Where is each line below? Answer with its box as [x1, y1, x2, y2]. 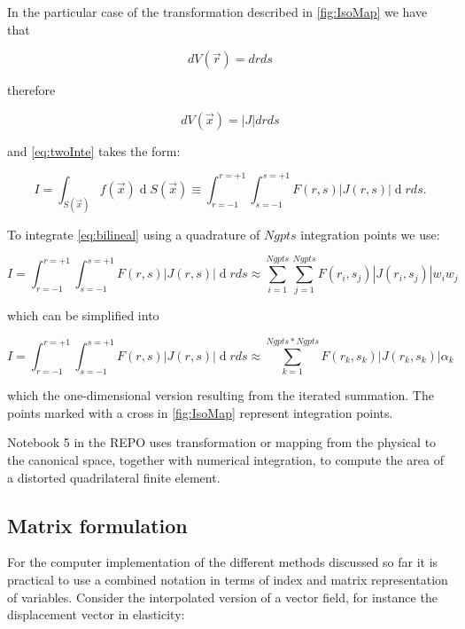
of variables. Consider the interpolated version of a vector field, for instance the [7, 587, 438, 606]
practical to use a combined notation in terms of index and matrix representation [7, 570, 448, 588]
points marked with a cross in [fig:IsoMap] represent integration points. [7, 403, 393, 421]
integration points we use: [300, 224, 440, 243]
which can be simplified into [7, 306, 159, 325]
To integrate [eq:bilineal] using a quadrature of [7, 224, 260, 243]
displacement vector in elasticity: [7, 605, 185, 624]
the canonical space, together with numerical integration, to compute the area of [7, 450, 444, 468]
